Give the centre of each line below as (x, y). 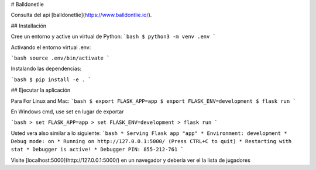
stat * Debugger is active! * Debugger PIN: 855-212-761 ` (97, 150)
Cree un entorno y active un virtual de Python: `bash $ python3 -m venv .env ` (114, 37)
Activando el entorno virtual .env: (51, 47)
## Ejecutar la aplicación (41, 90)
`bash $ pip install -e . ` (51, 79)
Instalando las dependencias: (46, 69)
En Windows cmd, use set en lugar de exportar (67, 112)
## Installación (29, 26)
